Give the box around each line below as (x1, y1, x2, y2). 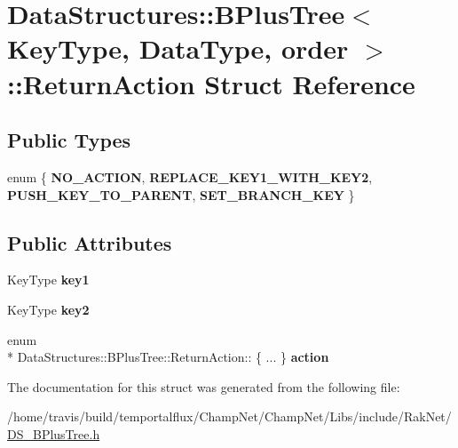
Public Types (7, 126, 131, 154)
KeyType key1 (7, 270, 90, 289)
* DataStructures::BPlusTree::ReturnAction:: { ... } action (7, 348, 329, 366)
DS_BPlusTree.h (7, 424, 100, 443)
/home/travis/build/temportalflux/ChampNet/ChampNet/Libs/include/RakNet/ (7, 407, 452, 426)
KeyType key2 (7, 300, 90, 318)
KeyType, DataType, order (7, 30, 349, 67)
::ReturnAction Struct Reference (7, 65, 415, 101)
